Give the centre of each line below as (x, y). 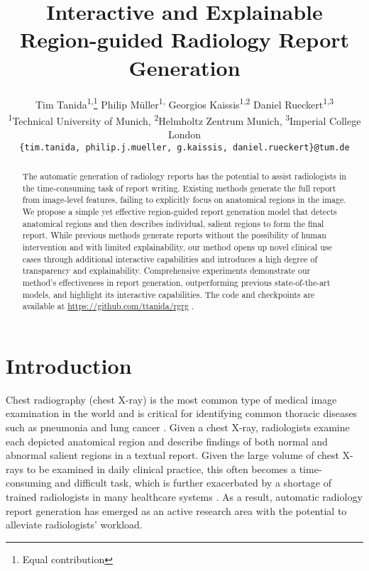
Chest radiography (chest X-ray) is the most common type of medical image (171, 399)
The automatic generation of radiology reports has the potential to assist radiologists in (184, 176)
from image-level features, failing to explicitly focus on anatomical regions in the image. (184, 200)
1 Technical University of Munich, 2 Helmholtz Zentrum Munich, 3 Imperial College (184, 119)
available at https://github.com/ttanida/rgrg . (108, 306)
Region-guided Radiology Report (184, 39)
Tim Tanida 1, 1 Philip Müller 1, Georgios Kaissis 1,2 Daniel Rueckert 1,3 (184, 103)
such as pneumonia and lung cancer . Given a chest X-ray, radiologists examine (178, 427)
